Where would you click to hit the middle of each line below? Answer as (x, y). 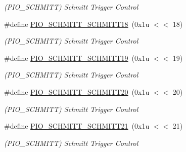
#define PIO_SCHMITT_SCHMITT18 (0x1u (77, 24)
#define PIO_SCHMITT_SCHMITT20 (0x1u (77, 91)
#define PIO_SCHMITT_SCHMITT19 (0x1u (77, 58)
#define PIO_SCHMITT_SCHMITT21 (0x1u (77, 126)
